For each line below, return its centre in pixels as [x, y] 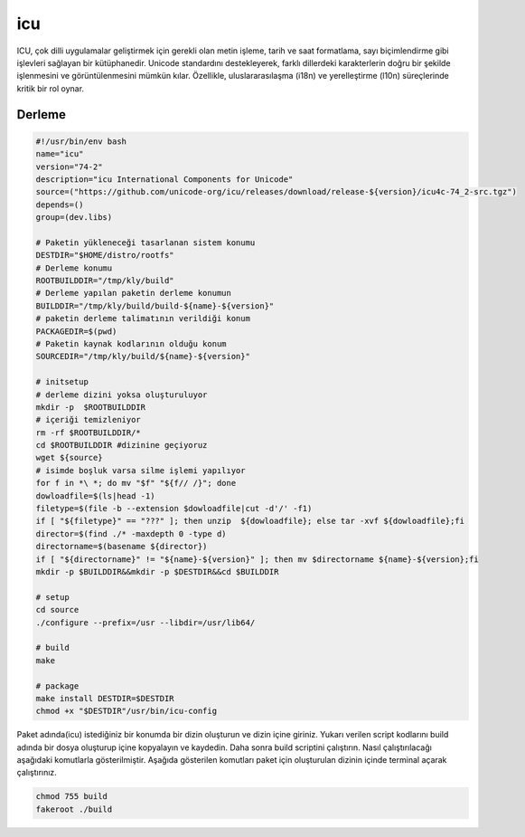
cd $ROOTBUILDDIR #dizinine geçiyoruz [122, 445]
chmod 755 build [72, 797]
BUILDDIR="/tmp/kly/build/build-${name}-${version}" [155, 306]
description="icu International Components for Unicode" [164, 179]
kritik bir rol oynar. [51, 88]
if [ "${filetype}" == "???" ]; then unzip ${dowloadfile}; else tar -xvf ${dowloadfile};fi [250, 521]
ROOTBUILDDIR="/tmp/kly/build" [105, 281]
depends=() [60, 204]
